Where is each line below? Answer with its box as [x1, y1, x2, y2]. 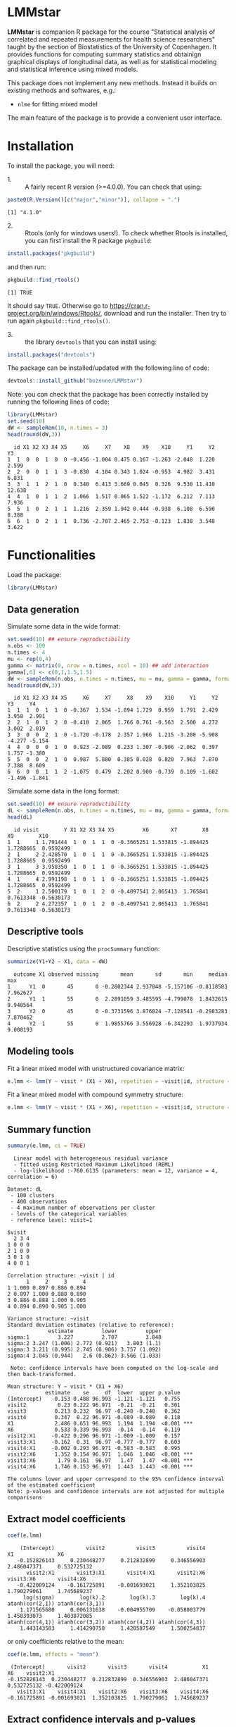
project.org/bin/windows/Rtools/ [7, 309, 100, 317]
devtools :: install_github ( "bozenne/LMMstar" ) [7, 378, 143, 385]
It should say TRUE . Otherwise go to [7, 301, 109, 310]
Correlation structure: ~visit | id [7, 1272, 114, 1279]
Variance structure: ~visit [7, 1315, 90, 1322]
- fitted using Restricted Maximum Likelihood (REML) [13, 1160, 174, 1168]
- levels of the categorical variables [10, 1210, 128, 1218]
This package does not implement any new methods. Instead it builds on [7, 78, 218, 87]
